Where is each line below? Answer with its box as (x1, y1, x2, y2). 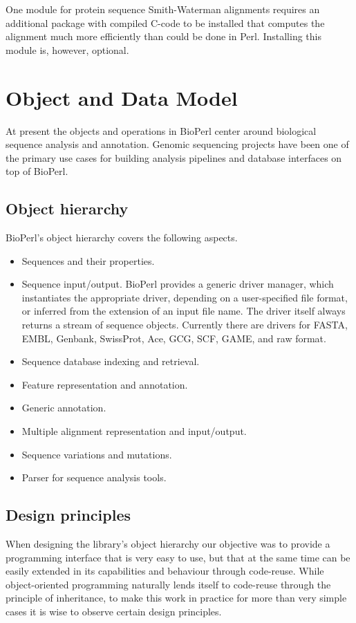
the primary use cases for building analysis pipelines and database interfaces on (6, 150, 342, 165)
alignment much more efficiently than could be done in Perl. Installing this (6, 29, 321, 44)
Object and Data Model (6, 83, 238, 111)
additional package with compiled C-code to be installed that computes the (6, 15, 325, 30)
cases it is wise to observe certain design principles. (6, 604, 222, 618)
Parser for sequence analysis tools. (21, 470, 167, 485)
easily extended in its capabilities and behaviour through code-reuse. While (6, 564, 324, 578)
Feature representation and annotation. (21, 377, 188, 391)
